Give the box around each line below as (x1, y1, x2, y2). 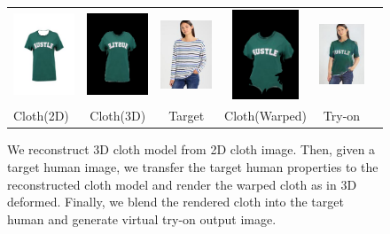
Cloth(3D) (90, 106, 146, 125)
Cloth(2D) (13, 106, 69, 125)
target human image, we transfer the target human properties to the (7, 158, 378, 176)
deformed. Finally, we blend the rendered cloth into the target (7, 192, 344, 211)
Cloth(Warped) (224, 106, 308, 125)
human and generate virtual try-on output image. (7, 209, 277, 228)
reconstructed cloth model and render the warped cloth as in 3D (7, 175, 357, 193)
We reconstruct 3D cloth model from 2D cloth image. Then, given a (7, 140, 376, 159)
